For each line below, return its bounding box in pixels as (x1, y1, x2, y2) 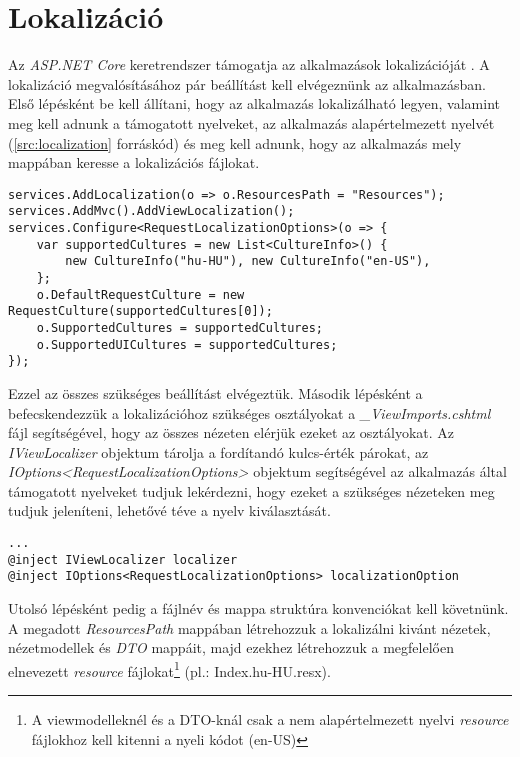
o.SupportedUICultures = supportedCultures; (36, 337, 338, 352)
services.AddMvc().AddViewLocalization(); (8, 204, 295, 219)
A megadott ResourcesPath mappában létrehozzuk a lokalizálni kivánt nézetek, (8, 617, 491, 638)
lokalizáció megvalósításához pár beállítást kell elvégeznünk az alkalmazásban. (8, 73, 486, 94)
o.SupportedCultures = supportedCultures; (36, 320, 323, 335)
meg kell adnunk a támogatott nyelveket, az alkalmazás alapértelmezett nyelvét (8, 112, 495, 133)
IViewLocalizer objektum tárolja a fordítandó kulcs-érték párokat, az (8, 441, 429, 462)
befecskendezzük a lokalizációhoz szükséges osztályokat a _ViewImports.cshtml (8, 402, 491, 423)
